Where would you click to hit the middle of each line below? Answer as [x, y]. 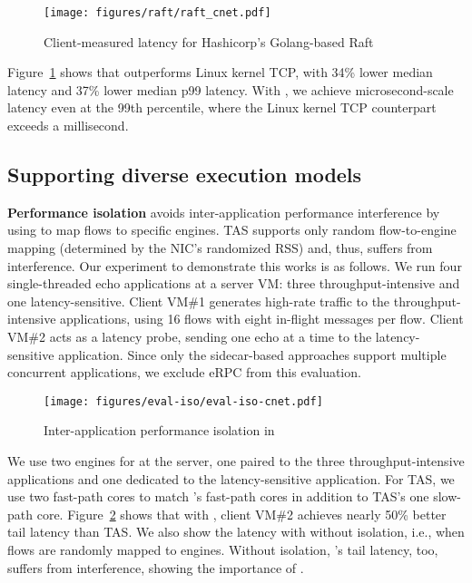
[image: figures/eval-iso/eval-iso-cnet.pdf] [183, 401]
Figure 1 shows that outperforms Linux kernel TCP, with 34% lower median [220, 72]
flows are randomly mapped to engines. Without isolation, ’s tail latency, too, [223, 549]
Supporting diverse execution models [185, 175]
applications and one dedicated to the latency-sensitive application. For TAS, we [231, 478]
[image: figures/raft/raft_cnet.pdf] [157, 13]
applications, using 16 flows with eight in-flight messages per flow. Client [262, 319]
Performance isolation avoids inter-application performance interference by [224, 212]
